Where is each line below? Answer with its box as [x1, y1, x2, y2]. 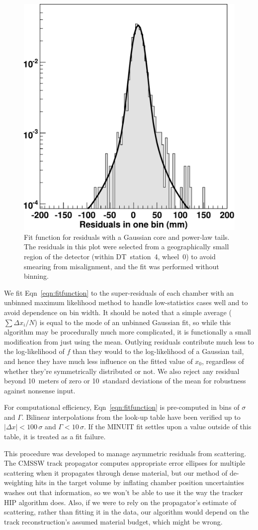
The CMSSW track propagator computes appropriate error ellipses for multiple [4, 458, 246, 468]
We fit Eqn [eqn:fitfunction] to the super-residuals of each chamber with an [4, 287, 234, 298]
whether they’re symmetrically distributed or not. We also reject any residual [4, 365, 240, 376]
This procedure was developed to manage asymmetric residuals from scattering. [4, 448, 247, 458]
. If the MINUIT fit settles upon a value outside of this [84, 421, 252, 432]
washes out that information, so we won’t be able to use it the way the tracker [4, 487, 243, 498]
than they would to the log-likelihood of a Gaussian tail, [72, 346, 244, 356]
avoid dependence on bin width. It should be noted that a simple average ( [4, 307, 232, 317]
